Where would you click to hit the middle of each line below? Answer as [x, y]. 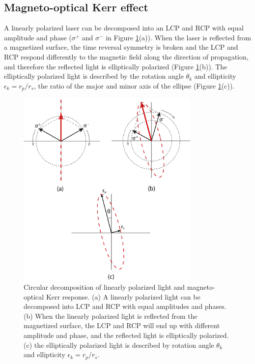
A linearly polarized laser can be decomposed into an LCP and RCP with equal [124, 28]
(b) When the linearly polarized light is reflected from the [111, 316]
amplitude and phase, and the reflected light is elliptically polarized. [126, 335]
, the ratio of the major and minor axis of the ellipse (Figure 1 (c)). [134, 85]
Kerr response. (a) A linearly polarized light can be [123, 296]
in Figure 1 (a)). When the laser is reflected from [178, 37]
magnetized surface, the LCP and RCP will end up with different [122, 325]
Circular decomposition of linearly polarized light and [104, 287]
